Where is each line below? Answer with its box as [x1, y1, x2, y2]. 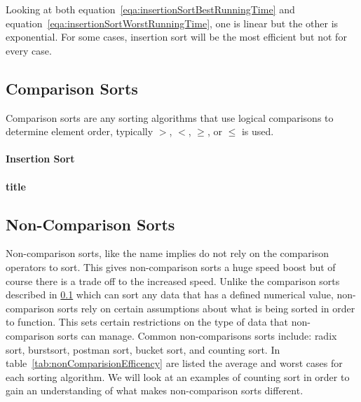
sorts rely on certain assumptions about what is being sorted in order [57, 300, 355, 315]
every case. [6, 43, 52, 57]
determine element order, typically [6, 124, 154, 139]
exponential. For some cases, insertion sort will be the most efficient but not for [6, 29, 347, 44]
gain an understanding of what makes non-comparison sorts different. [6, 383, 304, 398]
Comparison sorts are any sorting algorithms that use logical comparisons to [6, 110, 334, 125]
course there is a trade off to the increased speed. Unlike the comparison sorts [6, 273, 340, 288]
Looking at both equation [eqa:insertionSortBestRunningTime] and [6, 2, 295, 16]
